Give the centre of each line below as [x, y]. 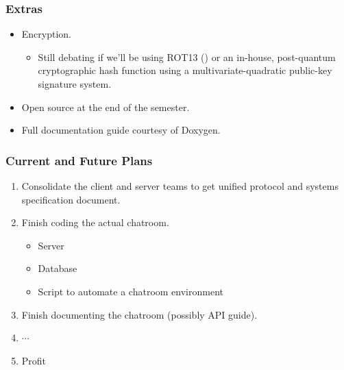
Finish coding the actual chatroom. [95, 222]
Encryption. [47, 34]
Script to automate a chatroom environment [131, 291]
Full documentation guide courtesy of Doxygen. [121, 130]
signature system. [75, 84]
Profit [34, 360]
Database [58, 268]
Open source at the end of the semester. [106, 107]
